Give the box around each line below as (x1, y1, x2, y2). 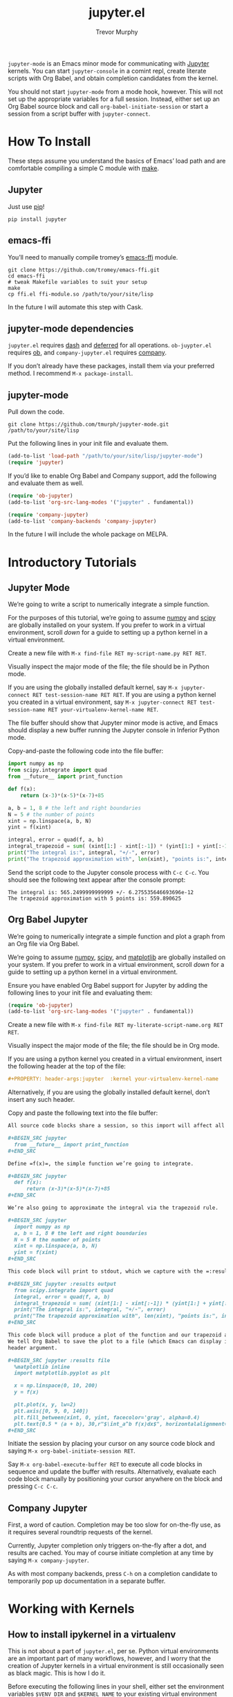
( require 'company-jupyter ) (8, 511, 89, 518)
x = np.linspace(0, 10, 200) (14, 1382, 98, 1389)
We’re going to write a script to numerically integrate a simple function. (8, 600, 210, 608)
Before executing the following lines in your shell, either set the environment (8, 1682, 225, 1691)
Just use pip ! (8, 202, 45, 210)
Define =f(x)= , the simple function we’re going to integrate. (8, 1160, 194, 1167)
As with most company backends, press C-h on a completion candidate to (8, 1570, 218, 1578)
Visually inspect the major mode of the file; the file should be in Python (8, 662, 209, 671)
